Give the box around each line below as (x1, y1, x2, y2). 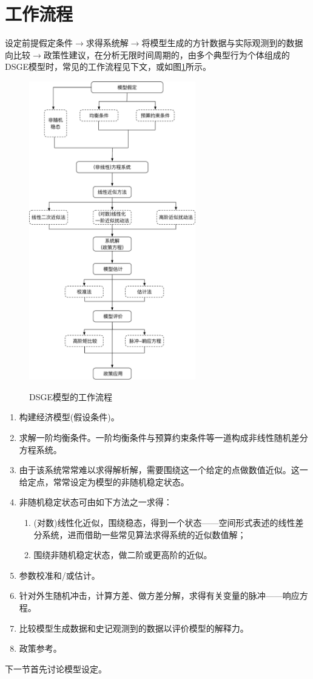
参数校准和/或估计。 (19, 568, 100, 581)
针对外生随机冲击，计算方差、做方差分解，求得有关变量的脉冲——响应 (19, 589, 300, 602)
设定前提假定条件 (5, 36, 73, 49)
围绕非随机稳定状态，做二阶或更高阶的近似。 (33, 548, 212, 561)
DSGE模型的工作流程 (29, 390, 113, 403)
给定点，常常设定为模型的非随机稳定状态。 (19, 475, 189, 488)
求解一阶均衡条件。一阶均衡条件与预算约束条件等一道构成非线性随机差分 (19, 431, 308, 444)
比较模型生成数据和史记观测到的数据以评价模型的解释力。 (19, 621, 249, 634)
